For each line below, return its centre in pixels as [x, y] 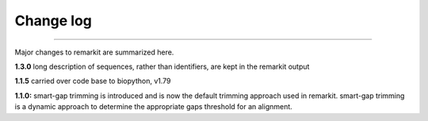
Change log [53, 21]
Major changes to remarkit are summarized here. [94, 52]
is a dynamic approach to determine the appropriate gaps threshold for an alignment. [153, 107]
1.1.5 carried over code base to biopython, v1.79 [93, 81]
